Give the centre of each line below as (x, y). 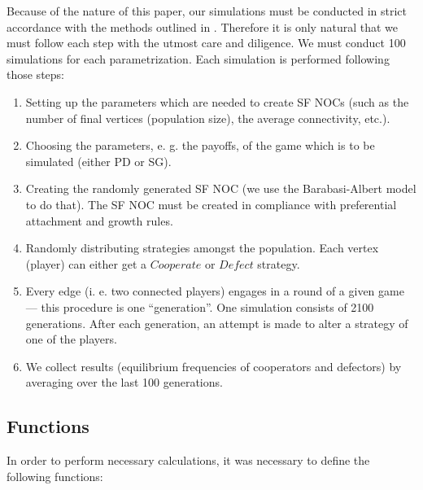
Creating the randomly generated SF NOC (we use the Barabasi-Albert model (221, 188)
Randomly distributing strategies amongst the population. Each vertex (202, 248)
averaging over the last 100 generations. (124, 382)
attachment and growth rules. (99, 220)
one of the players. (71, 339)
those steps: (35, 74)
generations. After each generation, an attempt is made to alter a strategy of (217, 323)
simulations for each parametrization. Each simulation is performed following (198, 58)
